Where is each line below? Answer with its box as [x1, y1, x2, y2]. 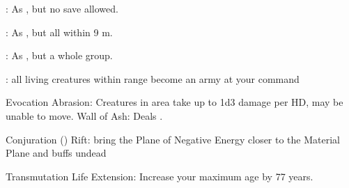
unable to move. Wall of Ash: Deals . [6, 108, 163, 123]
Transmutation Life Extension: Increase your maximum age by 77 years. [6, 169, 313, 183]
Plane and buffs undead [6, 146, 107, 160]
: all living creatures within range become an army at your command [6, 71, 300, 86]
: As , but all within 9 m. [6, 24, 113, 39]
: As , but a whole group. [6, 48, 113, 63]
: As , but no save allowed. [6, 1, 118, 15]
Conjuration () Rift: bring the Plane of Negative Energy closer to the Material [6, 132, 341, 146]
